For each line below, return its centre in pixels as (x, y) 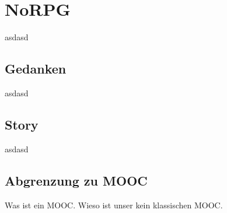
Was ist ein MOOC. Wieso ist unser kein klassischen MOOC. (114, 205)
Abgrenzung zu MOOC (76, 180)
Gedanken (36, 69)
